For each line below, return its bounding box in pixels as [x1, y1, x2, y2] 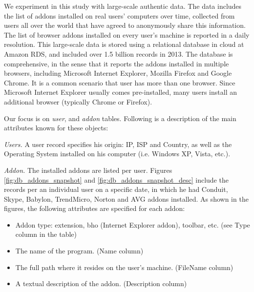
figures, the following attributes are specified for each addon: [4, 203, 185, 213]
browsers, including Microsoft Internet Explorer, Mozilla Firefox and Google [4, 68, 232, 78]
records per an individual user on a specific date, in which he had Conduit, [4, 184, 228, 194]
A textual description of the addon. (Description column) [15, 278, 187, 289]
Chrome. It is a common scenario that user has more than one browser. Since [4, 77, 235, 87]
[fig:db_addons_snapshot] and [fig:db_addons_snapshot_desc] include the [4, 174, 229, 185]
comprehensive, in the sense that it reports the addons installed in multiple [4, 58, 229, 68]
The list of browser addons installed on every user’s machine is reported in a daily [4, 29, 250, 40]
